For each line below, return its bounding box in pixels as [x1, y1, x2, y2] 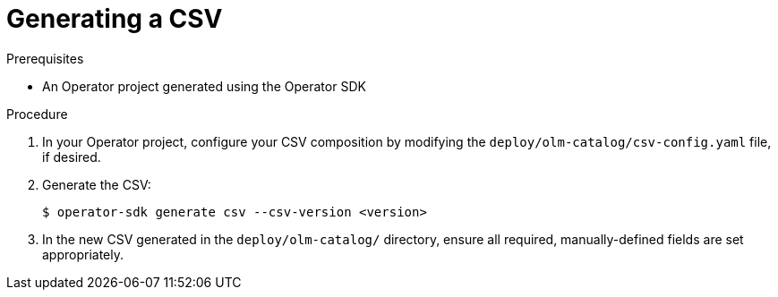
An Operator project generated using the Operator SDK [42, 78, 366, 94]
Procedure [6, 106, 68, 122]
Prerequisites [6, 50, 84, 66]
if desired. [42, 148, 101, 165]
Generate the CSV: [42, 176, 151, 192]
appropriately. [42, 246, 124, 262]
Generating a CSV [6, 4, 223, 34]
